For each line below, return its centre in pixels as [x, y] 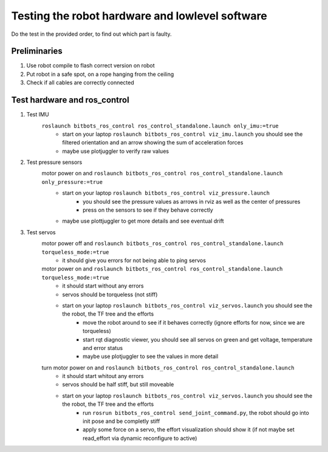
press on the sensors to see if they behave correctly [148, 210]
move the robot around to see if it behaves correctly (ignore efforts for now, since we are [194, 322]
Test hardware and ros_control [70, 100]
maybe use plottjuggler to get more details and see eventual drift [143, 221]
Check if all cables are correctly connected [80, 83]
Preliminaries [37, 51]
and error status [103, 348]
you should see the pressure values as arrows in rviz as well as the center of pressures [192, 201]
